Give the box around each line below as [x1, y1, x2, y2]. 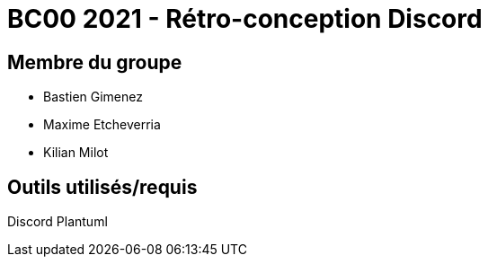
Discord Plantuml [7, 214, 108, 230]
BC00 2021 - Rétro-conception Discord [7, 4, 483, 34]
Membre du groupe [7, 50, 182, 74]
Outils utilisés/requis [7, 175, 198, 198]
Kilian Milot [43, 145, 109, 161]
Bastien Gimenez [43, 89, 143, 105]
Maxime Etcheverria [43, 117, 161, 133]
